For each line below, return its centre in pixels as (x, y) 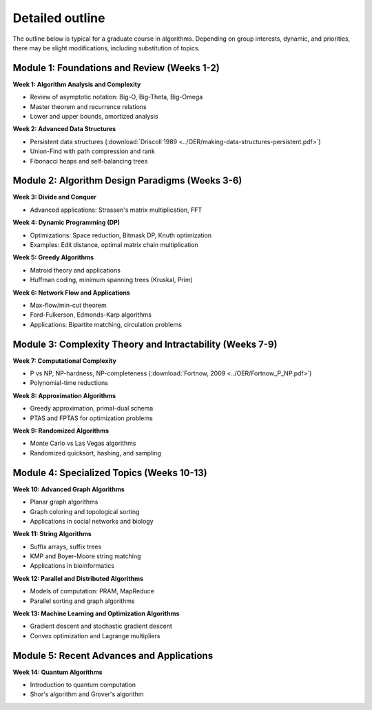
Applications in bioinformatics (72, 566)
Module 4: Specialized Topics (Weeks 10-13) (110, 473)
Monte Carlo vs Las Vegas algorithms (83, 443)
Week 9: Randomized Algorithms (61, 431)
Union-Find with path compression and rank (92, 151)
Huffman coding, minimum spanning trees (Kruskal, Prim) (111, 280)
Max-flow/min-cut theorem (68, 305)
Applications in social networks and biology (92, 521)
